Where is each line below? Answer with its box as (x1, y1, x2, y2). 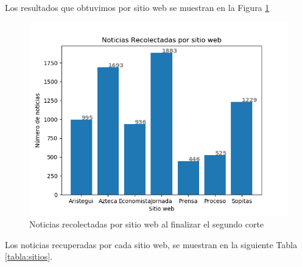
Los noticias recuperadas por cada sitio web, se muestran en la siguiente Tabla (5, 238, 297, 251)
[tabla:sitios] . (5, 250, 52, 263)
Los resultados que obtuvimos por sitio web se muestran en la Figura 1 (5, 1, 270, 13)
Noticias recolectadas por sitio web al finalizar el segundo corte (29, 218, 264, 231)
